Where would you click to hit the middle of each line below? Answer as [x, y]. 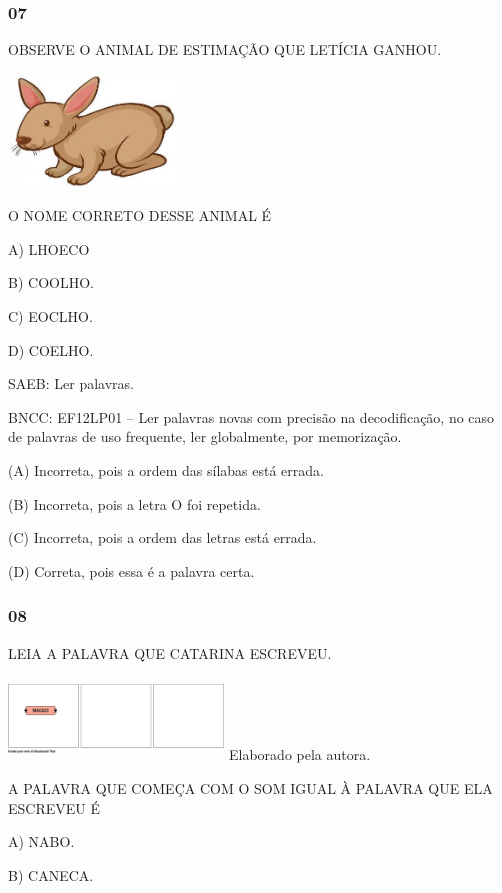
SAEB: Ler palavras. [71, 383]
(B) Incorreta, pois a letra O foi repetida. [134, 503]
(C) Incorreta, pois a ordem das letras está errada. [162, 537]
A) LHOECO [49, 248]
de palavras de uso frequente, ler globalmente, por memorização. [205, 436]
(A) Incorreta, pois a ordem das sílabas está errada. [166, 470]
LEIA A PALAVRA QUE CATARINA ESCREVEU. [170, 652]
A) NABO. [41, 841]
